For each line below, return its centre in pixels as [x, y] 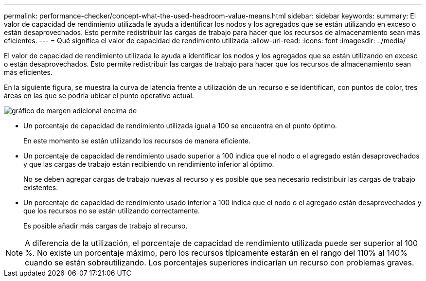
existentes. [41, 187]
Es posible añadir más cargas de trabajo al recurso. [106, 226]
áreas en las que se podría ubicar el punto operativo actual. [99, 96]
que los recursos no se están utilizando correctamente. [112, 211]
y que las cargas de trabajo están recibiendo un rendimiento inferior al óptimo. [149, 164]
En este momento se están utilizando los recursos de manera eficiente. [137, 141]
